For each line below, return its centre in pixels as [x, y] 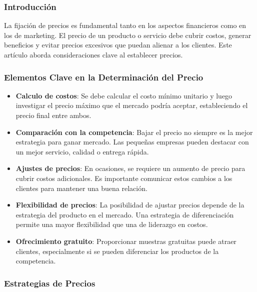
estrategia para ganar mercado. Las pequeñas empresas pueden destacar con [132, 142]
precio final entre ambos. [53, 115]
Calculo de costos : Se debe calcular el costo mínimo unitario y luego [124, 95]
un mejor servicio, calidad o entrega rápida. [82, 151]
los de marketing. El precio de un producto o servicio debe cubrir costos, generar [128, 35]
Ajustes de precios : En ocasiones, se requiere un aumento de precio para [130, 168]
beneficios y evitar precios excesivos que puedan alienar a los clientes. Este [118, 45]
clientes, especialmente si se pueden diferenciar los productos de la [117, 251]
